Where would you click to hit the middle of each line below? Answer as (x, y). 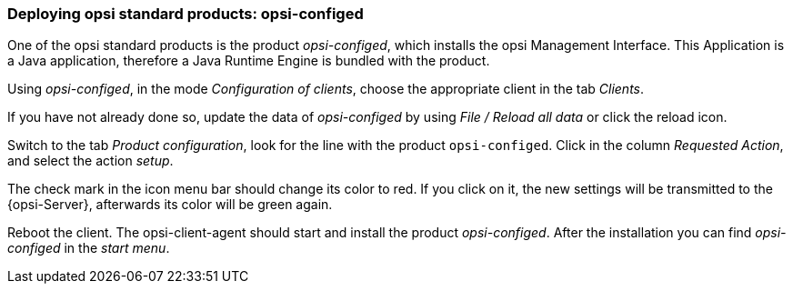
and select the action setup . (90, 161)
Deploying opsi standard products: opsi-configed (186, 14)
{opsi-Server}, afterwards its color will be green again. (170, 205)
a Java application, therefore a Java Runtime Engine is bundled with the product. (249, 61)
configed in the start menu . (89, 248)
